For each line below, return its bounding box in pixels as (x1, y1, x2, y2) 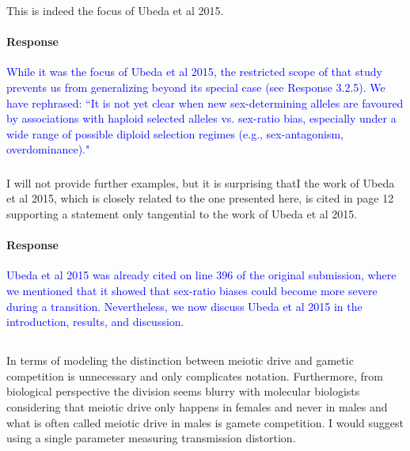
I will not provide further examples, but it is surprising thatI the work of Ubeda (6, 174, 395, 191)
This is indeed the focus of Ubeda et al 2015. (6, 2, 224, 18)
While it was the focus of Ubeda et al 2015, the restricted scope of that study (6, 63, 382, 80)
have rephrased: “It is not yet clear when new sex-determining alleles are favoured (6, 94, 404, 111)
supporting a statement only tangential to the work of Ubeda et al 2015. (6, 206, 358, 222)
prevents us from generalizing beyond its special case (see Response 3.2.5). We (6, 78, 385, 95)
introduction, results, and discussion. (6, 313, 184, 330)
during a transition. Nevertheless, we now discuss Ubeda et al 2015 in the (6, 298, 363, 314)
